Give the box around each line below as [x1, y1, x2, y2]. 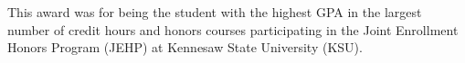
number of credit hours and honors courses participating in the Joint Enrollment [7, 20, 459, 39]
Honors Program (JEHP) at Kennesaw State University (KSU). [7, 38, 363, 57]
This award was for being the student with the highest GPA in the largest [7, 3, 422, 21]
